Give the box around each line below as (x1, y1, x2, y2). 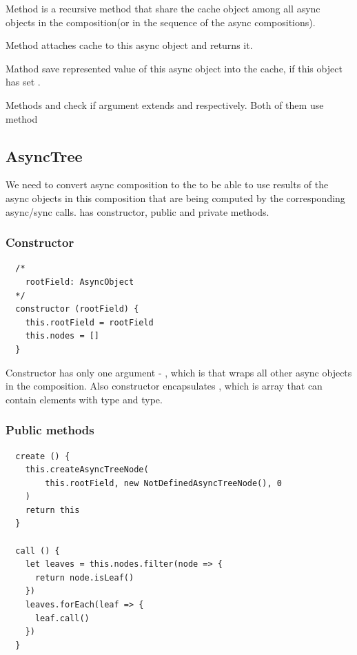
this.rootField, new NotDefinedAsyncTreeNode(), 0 (45, 478, 282, 488)
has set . (6, 74, 41, 89)
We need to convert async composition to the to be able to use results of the (6, 177, 329, 192)
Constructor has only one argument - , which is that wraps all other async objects (6, 365, 352, 379)
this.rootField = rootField (25, 317, 154, 327)
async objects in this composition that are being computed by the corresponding (6, 190, 345, 205)
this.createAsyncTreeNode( (25, 465, 149, 475)
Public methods (6, 421, 94, 439)
